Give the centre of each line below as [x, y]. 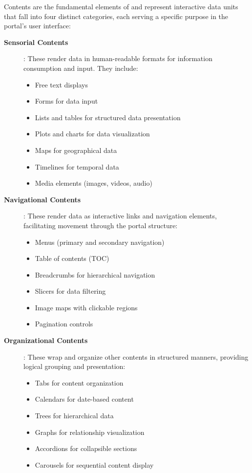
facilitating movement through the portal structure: [101, 225]
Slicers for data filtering [70, 291]
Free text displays [61, 84]
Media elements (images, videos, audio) [94, 183]
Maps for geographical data [76, 150]
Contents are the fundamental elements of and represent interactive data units [121, 6]
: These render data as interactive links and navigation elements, [120, 216]
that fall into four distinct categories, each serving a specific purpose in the [116, 16]
